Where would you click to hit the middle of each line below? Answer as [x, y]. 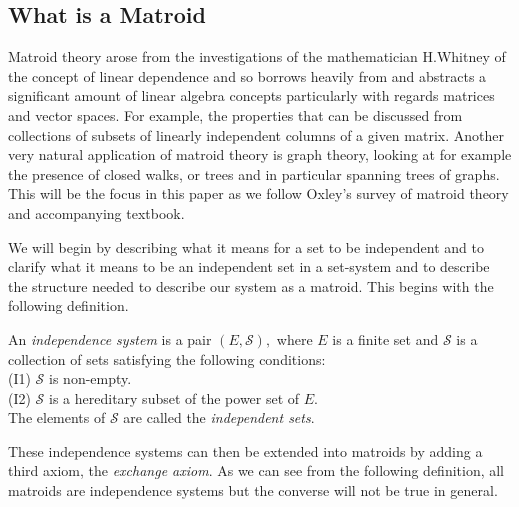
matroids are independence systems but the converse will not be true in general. [253, 490]
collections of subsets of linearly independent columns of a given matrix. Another [256, 134]
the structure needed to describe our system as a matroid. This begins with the [251, 285]
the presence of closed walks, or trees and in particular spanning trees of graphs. [254, 173]
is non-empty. [90, 378]
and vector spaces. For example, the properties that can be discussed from [235, 114]
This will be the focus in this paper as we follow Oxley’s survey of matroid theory [258, 193]
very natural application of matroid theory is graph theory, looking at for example [260, 154]
